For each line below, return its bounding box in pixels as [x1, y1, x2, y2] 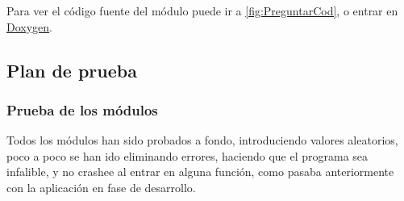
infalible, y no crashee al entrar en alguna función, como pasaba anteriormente [6, 163, 394, 180]
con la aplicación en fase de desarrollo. [6, 178, 196, 195]
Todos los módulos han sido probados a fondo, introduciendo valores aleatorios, [6, 132, 398, 149]
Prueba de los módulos [6, 99, 158, 119]
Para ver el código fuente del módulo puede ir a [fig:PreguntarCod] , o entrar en [6, 2, 398, 19]
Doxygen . [6, 18, 52, 35]
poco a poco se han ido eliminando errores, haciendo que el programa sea [6, 147, 369, 164]
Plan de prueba [6, 57, 137, 82]
